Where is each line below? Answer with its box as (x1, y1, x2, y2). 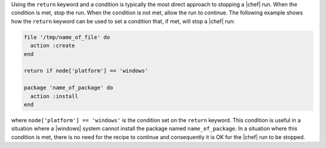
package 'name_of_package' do (24, 84, 113, 91)
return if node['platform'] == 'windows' (24, 67, 149, 75)
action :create (30, 42, 75, 49)
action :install (30, 93, 78, 99)
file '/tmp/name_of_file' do (24, 34, 110, 40)
